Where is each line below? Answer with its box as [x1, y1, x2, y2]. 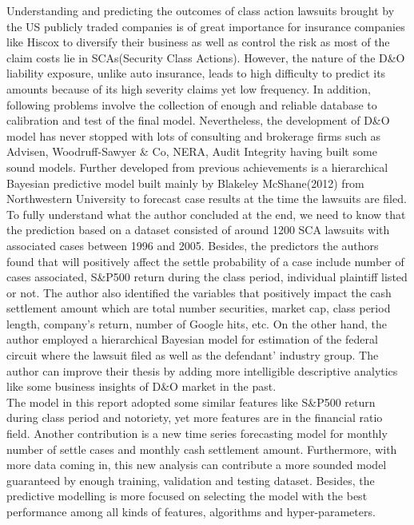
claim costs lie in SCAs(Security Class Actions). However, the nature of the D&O [6, 49, 405, 66]
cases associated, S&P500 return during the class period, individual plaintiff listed [6, 268, 408, 285]
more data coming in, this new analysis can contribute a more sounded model [6, 456, 387, 473]
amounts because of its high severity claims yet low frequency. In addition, [6, 80, 371, 97]
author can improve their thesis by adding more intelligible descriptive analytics [6, 362, 398, 379]
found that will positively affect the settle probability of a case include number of [6, 253, 404, 269]
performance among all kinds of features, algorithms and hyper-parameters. [6, 503, 376, 519]
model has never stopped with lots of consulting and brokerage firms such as [6, 127, 381, 144]
